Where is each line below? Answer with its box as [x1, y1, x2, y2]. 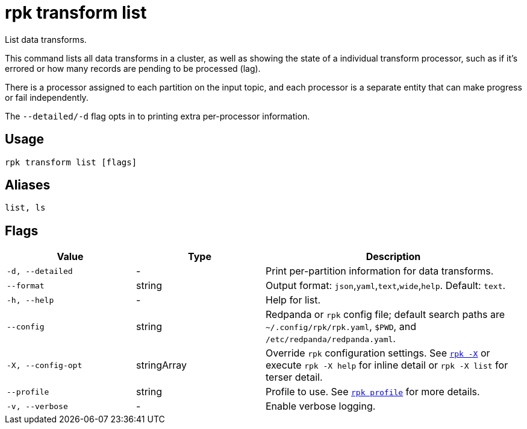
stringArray [136, 359, 187, 372]
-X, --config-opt [7, 360, 83, 370]
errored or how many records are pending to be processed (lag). [5, 63, 261, 74]
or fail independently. [5, 92, 89, 103]
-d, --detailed [7, 266, 73, 276]
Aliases [5, 177, 51, 193]
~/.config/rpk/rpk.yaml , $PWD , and [266, 320, 416, 333]
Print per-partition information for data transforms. [266, 265, 494, 278]
